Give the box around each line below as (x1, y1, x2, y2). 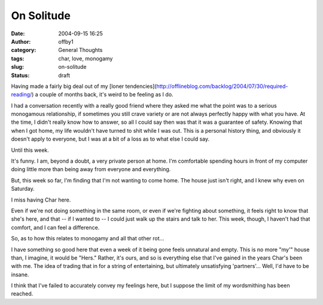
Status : (11, 72, 30, 79)
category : (11, 47, 36, 54)
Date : (11, 30, 25, 37)
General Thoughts (58, 47, 103, 54)
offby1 (58, 38, 74, 45)
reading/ (11, 91, 32, 98)
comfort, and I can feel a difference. (11, 224, 100, 231)
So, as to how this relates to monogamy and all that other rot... (11, 235, 164, 242)
